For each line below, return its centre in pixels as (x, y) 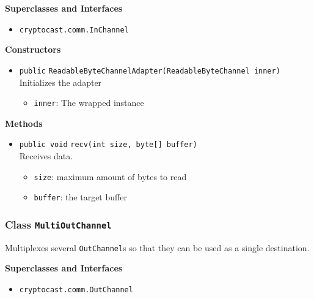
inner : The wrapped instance (89, 103)
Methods (24, 123)
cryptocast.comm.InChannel (74, 30)
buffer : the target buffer (80, 197)
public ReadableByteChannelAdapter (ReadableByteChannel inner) (150, 71)
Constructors (33, 49)
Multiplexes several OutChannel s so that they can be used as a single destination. (157, 247)
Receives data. (46, 156)
